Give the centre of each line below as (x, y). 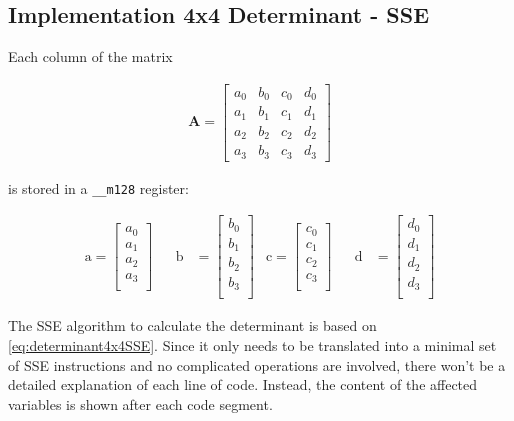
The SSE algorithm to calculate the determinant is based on (192, 325)
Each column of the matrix (90, 56)
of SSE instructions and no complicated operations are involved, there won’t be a (257, 364)
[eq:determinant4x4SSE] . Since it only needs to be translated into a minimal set (252, 345)
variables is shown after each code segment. (140, 403)
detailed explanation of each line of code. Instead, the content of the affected (243, 384)
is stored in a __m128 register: (98, 187)
